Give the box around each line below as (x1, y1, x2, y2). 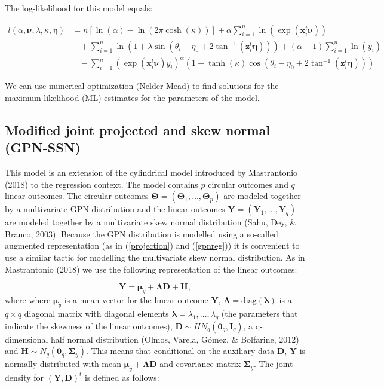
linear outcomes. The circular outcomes (5, 190, 149, 202)
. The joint (254, 358, 293, 370)
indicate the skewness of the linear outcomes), (5, 319, 173, 332)
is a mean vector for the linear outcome (64, 293, 208, 305)
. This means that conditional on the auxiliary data (85, 344, 275, 357)
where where (5, 293, 51, 305)
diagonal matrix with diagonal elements (24, 307, 169, 319)
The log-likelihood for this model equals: (5, 2, 153, 14)
